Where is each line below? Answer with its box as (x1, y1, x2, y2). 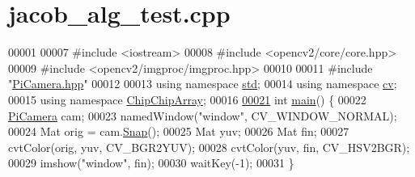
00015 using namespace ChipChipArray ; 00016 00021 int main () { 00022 (8, 91, 366, 107)
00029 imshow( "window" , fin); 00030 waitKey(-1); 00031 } (8, 154, 294, 171)
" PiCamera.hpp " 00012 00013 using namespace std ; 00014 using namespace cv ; (8, 75, 397, 92)
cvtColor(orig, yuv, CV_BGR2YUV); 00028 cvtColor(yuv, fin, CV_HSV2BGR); (8, 138, 410, 155)
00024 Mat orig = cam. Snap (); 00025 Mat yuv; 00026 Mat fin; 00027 (8, 123, 349, 140)
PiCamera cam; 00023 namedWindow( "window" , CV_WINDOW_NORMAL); (8, 107, 397, 124)
